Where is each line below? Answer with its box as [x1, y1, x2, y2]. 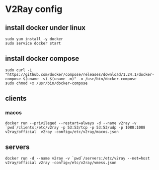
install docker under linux [5, 23, 86, 32]
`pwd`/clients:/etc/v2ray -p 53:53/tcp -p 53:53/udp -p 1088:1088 [5, 125, 146, 130]
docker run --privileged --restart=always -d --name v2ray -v [5, 121, 137, 126]
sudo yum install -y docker [5, 36, 64, 41]
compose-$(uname [5, 76, 39, 81]
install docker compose [5, 54, 79, 63]
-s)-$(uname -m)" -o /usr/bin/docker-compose [40, 76, 137, 81]
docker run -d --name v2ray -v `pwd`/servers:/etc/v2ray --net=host [5, 156, 150, 161]
